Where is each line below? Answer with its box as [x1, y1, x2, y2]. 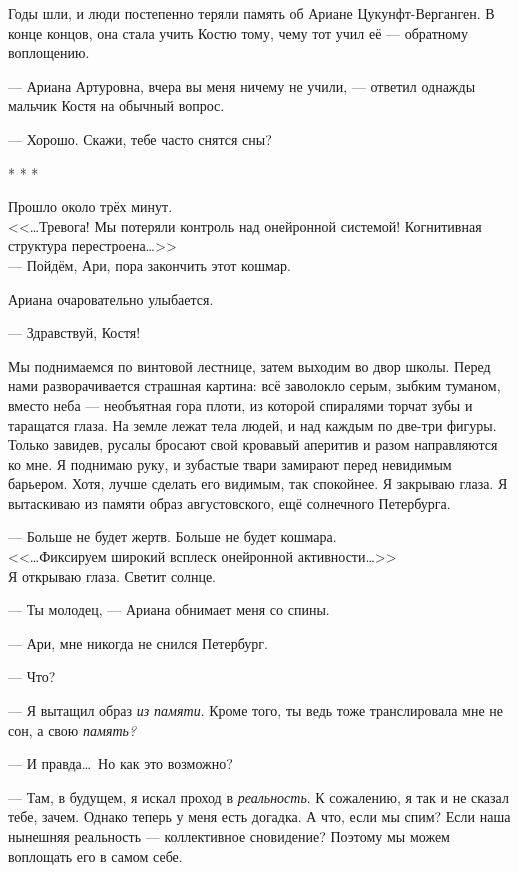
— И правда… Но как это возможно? [8, 753, 233, 774]
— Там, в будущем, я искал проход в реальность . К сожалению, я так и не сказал [8, 786, 509, 807]
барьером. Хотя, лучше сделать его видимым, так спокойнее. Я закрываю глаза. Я [8, 473, 508, 494]
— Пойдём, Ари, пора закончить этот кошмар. [8, 254, 291, 275]
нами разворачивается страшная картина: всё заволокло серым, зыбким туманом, [8, 375, 501, 396]
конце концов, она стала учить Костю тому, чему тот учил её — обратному [8, 22, 468, 43]
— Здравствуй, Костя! [8, 322, 141, 343]
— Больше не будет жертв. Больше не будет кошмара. [8, 526, 337, 547]
